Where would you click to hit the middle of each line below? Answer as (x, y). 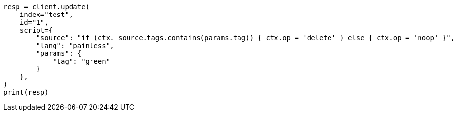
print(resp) (26, 92)
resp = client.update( (47, 7)
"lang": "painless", (75, 46)
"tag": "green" (82, 61)
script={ (36, 30)
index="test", (46, 15)
